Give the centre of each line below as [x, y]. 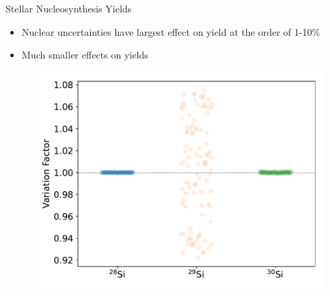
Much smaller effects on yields [85, 55]
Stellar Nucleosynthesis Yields [69, 8]
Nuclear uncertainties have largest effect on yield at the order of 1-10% [171, 31]
